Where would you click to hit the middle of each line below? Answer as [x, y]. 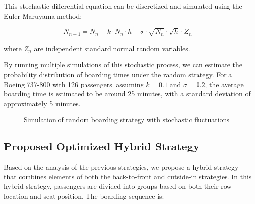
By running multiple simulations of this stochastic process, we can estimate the [123, 65]
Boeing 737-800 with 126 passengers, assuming [74, 84]
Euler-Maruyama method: [43, 15]
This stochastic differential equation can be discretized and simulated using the [123, 6]
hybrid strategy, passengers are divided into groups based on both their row [118, 186]
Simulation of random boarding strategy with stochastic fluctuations [127, 120]
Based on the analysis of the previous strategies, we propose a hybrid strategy [121, 167]
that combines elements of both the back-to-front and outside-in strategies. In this [128, 176]
